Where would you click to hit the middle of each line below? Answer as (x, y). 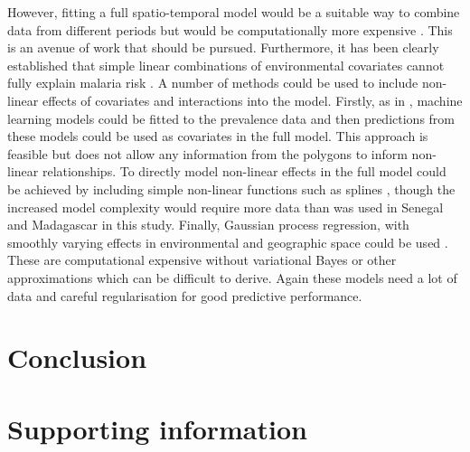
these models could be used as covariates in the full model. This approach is (218, 136)
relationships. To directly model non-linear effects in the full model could (244, 171)
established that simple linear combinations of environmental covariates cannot (226, 65)
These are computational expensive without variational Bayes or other (202, 260)
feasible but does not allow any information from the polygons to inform (207, 153)
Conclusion (77, 358)
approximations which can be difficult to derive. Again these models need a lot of (232, 277)
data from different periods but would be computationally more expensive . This (230, 29)
